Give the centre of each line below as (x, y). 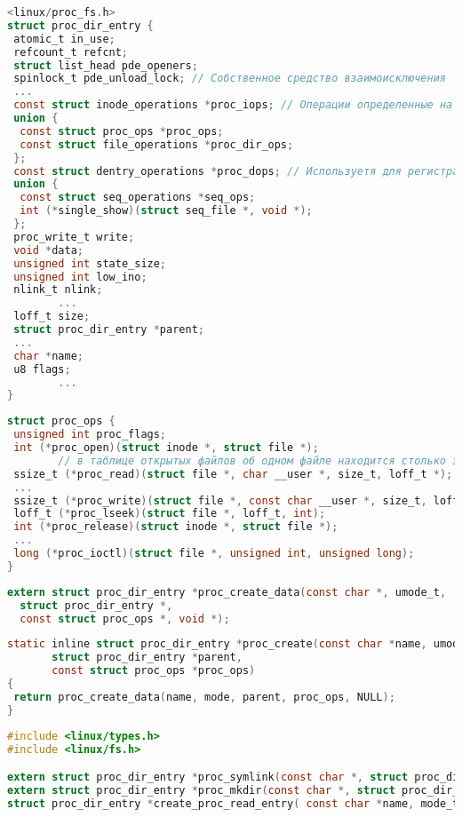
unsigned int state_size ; (90, 263)
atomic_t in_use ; (64, 39)
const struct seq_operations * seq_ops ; (138, 198)
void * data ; (48, 250)
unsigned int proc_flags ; (90, 435)
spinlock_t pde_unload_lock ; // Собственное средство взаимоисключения (230, 79)
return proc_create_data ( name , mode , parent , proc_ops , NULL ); (204, 697)
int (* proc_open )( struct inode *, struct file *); (166, 448)
